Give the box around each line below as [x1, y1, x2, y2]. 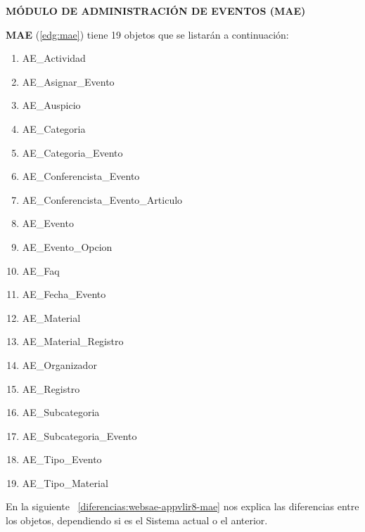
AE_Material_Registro [22, 334, 124, 349]
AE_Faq [22, 263, 60, 278]
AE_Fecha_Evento [22, 287, 106, 301]
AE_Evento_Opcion [22, 239, 113, 254]
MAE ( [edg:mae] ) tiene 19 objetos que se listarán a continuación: [6, 27, 289, 41]
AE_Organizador [22, 357, 97, 372]
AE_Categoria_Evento [22, 145, 123, 160]
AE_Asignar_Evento [22, 74, 115, 89]
